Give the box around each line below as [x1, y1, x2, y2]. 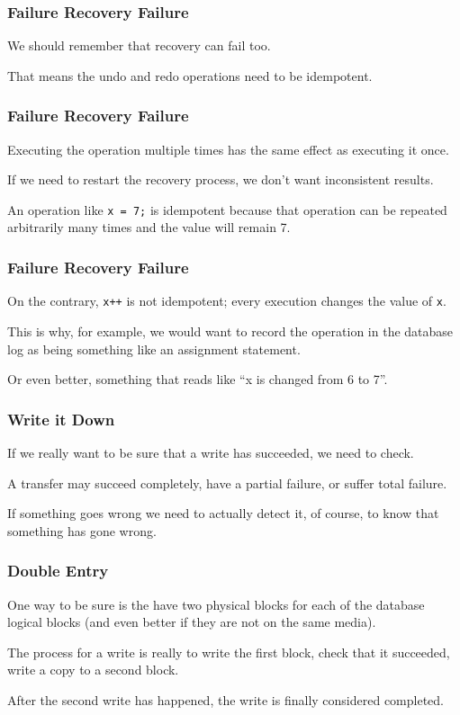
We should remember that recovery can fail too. [7, 36, 271, 55]
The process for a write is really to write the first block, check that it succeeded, [7, 642, 450, 661]
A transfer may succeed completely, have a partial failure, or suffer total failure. [7, 473, 447, 492]
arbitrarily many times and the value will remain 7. [7, 218, 291, 237]
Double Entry [7, 559, 109, 582]
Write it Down [7, 407, 115, 430]
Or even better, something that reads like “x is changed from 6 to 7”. [7, 370, 388, 389]
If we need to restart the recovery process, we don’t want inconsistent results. [7, 170, 434, 189]
